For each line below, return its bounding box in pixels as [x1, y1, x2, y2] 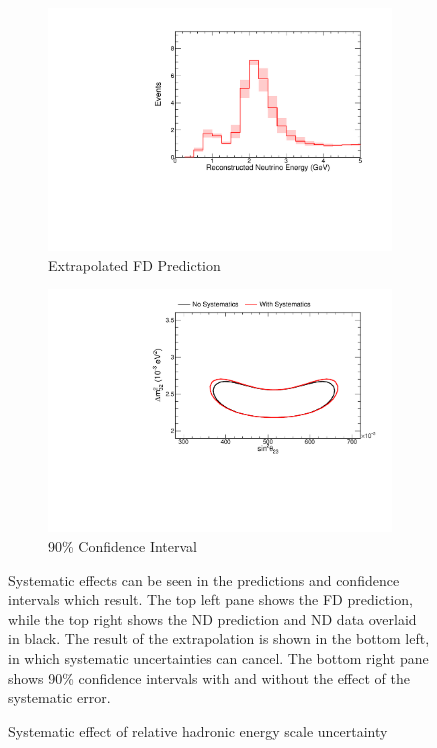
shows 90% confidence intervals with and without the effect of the [8, 667, 410, 688]
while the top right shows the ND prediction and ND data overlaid [8, 608, 417, 629]
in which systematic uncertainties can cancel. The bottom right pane [8, 647, 429, 668]
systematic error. [8, 687, 111, 708]
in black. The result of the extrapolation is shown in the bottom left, [8, 628, 430, 649]
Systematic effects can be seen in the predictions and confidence [8, 569, 400, 590]
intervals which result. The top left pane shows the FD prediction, [8, 589, 413, 610]
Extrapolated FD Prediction [48, 254, 221, 275]
